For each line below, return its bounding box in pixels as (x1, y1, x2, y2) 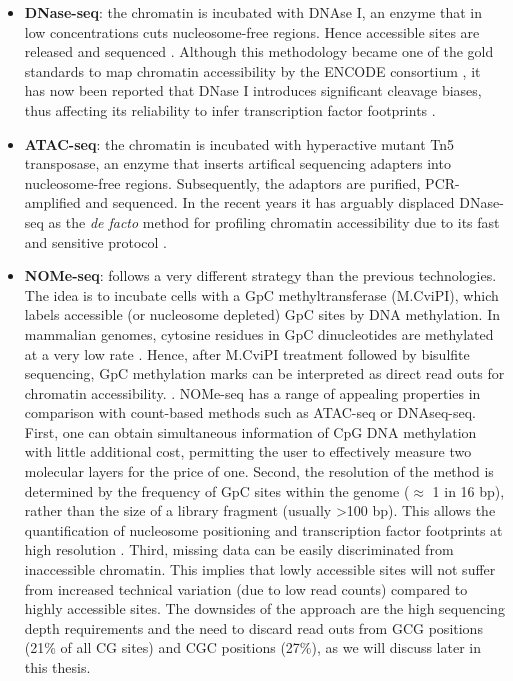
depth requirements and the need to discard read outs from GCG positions (24, 617, 483, 638)
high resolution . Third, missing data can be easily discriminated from (24, 539, 454, 560)
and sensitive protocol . (24, 231, 167, 252)
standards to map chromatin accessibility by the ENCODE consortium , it (24, 60, 481, 81)
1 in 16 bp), (432, 480, 505, 501)
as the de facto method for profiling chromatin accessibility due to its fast (48, 211, 500, 232)
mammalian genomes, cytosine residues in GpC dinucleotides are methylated (24, 323, 494, 344)
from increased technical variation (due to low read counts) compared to (24, 578, 468, 599)
